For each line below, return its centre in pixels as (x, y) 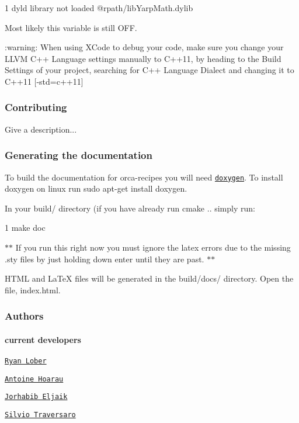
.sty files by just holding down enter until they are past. (105, 259)
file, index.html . (33, 289)
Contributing (36, 107)
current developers (43, 339)
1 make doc (25, 228)
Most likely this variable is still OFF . (71, 27)
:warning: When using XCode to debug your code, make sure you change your (144, 47)
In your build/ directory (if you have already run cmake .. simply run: (130, 208)
